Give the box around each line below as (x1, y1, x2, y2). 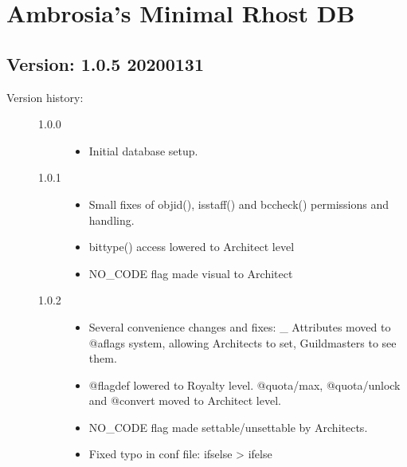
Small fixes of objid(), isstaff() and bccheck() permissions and (88, 195, 389, 212)
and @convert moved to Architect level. (88, 392, 281, 409)
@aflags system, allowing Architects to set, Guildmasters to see (88, 334, 397, 351)
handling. (88, 211, 135, 228)
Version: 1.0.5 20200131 (6, 51, 204, 76)
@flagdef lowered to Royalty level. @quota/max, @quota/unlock (88, 376, 401, 393)
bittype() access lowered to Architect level (88, 238, 295, 255)
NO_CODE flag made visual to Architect (88, 265, 293, 281)
